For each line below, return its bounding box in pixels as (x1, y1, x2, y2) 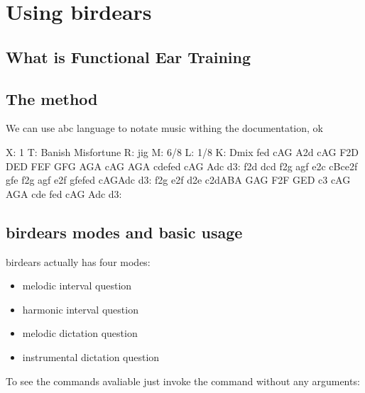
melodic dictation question (22, 326, 138, 341)
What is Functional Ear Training (6, 45, 251, 67)
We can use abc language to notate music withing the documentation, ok (6, 121, 323, 135)
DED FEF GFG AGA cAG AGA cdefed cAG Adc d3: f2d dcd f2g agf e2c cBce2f (6, 158, 358, 173)
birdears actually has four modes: (6, 254, 151, 269)
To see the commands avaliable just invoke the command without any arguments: (6, 373, 360, 388)
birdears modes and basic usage (6, 221, 243, 243)
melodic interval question (22, 278, 132, 293)
